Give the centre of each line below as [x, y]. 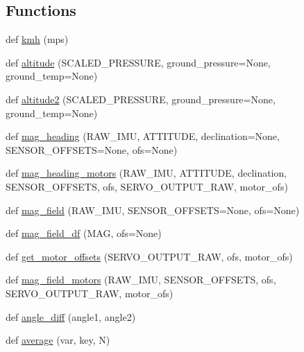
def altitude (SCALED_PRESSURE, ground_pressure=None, [138, 62]
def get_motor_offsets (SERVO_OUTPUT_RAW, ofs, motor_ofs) [149, 256]
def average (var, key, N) [58, 340]
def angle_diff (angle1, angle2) [71, 316]
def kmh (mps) [37, 39]
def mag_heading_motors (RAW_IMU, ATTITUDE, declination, [146, 173]
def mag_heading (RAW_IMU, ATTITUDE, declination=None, [143, 136]
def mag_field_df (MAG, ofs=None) [84, 233]
